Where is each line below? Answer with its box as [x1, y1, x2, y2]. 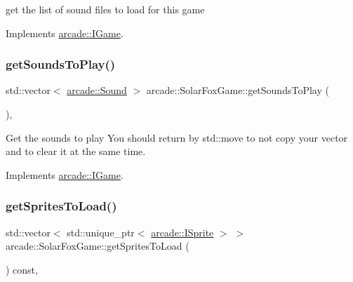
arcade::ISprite [151, 224, 214, 239]
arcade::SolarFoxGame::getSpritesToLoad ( [6, 239, 189, 253]
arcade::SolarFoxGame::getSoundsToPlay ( [146, 83, 329, 98]
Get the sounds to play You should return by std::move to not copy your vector [6, 130, 348, 145]
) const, [6, 262, 38, 276]
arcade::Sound [67, 83, 127, 98]
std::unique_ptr [67, 224, 135, 239]
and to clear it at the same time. [6, 144, 146, 159]
